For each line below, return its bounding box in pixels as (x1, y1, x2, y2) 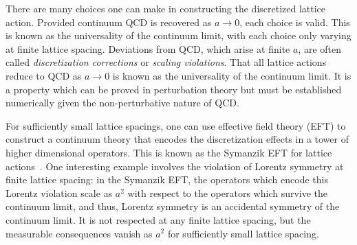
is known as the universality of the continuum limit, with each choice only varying (6, 28, 351, 43)
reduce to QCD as (6, 68, 82, 82)
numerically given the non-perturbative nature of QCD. (6, 95, 239, 110)
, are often (298, 41, 342, 56)
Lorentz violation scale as (6, 185, 113, 200)
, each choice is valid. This (239, 14, 350, 29)
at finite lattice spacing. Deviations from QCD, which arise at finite (6, 41, 290, 56)
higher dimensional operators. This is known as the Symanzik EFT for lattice (6, 145, 332, 159)
